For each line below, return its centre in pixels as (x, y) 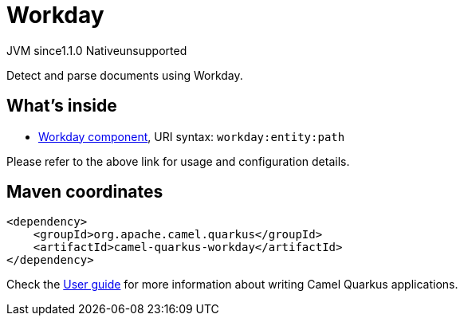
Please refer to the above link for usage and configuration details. (178, 161)
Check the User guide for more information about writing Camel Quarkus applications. (232, 285)
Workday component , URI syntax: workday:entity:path (192, 136)
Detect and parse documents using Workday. (125, 75)
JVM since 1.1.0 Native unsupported (97, 50)
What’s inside (62, 106)
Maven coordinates (85, 192)
